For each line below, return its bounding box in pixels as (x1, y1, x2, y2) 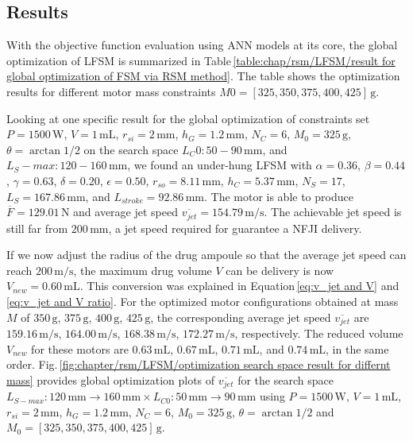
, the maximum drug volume (73, 261, 212, 278)
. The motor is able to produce (203, 188, 353, 204)
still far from (6, 219, 68, 236)
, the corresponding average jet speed (150, 308, 331, 325)
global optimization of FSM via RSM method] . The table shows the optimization (6, 68, 400, 84)
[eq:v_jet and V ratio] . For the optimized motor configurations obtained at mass (6, 292, 399, 309)
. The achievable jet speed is (264, 203, 402, 220)
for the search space (237, 371, 334, 388)
